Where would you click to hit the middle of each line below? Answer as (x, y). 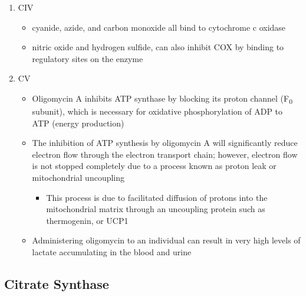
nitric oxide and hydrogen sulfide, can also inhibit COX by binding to (158, 47)
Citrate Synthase (57, 284)
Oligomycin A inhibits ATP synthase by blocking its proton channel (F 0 (162, 99)
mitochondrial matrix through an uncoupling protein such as (156, 209)
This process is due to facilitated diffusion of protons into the (157, 197)
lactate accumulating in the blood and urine (112, 252)
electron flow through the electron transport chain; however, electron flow (165, 154)
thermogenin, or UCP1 (87, 220)
